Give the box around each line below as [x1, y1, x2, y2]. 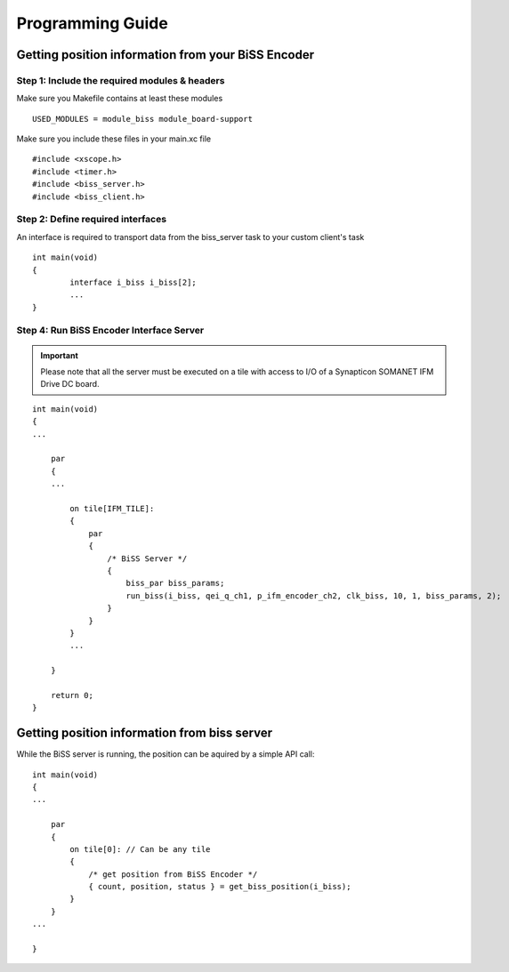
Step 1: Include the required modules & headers [16, 74, 225, 86]
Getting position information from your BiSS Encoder [16, 47, 315, 62]
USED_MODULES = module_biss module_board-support [32, 114, 254, 124]
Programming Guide [16, 13, 168, 33]
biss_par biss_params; [125, 578, 225, 589]
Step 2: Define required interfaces [16, 213, 167, 226]
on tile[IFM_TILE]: [69, 503, 155, 513]
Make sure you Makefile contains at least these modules [16, 93, 223, 104]
